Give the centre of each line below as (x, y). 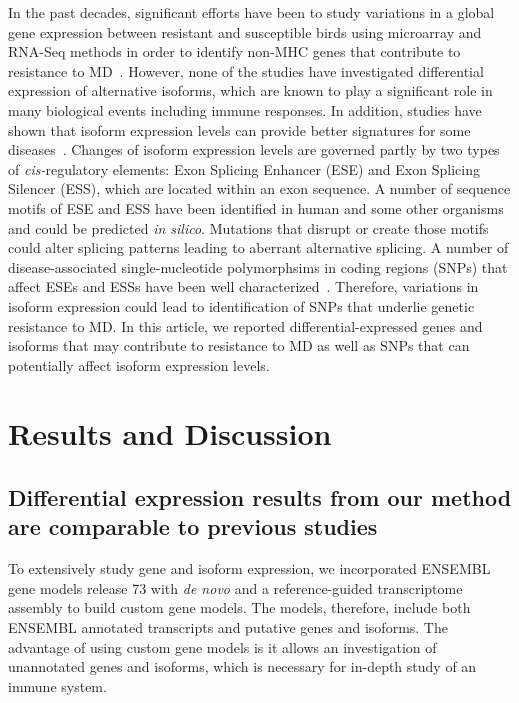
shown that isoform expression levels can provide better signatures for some (239, 129)
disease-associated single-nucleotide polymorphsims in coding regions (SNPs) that (258, 266)
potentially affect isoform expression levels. (139, 364)
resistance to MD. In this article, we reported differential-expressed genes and (245, 325)
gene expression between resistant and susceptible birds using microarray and (245, 31)
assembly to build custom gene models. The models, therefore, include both (239, 607)
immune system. (57, 685)
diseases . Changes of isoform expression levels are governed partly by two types (254, 149)
